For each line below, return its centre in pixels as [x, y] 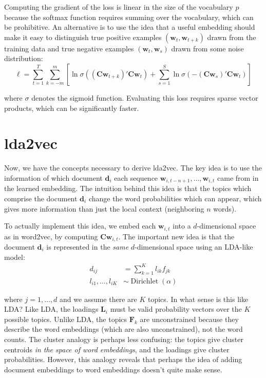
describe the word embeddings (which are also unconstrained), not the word [123, 329]
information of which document [53, 177]
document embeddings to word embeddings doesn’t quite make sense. [113, 369]
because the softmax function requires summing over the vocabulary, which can [129, 17]
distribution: [24, 58]
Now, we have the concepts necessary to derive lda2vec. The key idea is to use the [133, 168]
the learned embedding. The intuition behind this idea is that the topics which [128, 188]
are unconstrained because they [189, 319]
